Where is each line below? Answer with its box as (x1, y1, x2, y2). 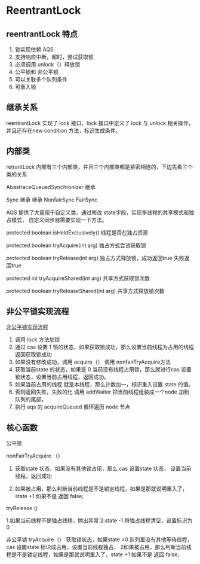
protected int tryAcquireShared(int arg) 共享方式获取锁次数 (6, 275, 150, 282)
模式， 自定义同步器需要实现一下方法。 (11, 216, 107, 223)
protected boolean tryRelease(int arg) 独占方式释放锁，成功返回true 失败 (6, 254, 184, 261)
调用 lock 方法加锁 (14, 336, 60, 343)
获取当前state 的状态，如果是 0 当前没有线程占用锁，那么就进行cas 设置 (14, 366, 192, 373)
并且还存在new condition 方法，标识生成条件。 (6, 127, 121, 134)
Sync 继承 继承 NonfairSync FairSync (6, 196, 98, 203)
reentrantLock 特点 (6, 29, 78, 39)
